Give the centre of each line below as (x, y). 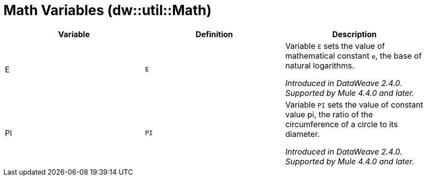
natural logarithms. (320, 65)
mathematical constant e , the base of (353, 56)
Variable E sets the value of (335, 46)
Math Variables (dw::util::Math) (108, 10)
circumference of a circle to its (341, 124)
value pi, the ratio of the (329, 114)
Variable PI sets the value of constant (354, 104)
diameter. (302, 134)
